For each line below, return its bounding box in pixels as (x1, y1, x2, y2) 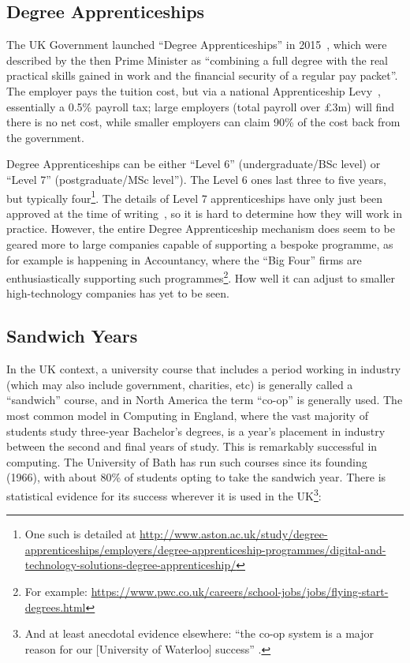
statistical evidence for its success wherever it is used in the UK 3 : (6, 485, 322, 504)
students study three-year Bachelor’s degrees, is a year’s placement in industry (6, 422, 386, 439)
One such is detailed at (24, 526, 136, 542)
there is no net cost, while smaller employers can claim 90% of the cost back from (6, 114, 401, 130)
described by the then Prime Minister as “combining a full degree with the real (6, 51, 389, 68)
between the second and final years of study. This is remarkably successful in (6, 438, 378, 455)
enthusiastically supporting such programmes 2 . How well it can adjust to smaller (6, 268, 396, 286)
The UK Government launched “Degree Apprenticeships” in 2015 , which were (6, 36, 387, 53)
